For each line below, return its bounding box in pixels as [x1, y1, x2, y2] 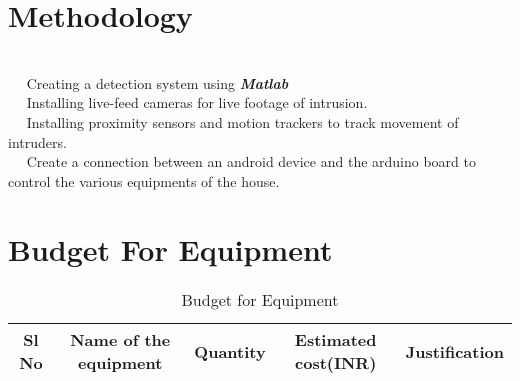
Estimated [294, 328, 377, 352]
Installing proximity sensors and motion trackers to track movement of [26, 111, 459, 132]
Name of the [70, 328, 171, 352]
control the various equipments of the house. [8, 170, 280, 191]
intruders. [8, 131, 67, 152]
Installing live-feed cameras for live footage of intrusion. [26, 92, 368, 113]
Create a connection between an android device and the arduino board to [26, 151, 477, 172]
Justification [405, 339, 504, 363]
